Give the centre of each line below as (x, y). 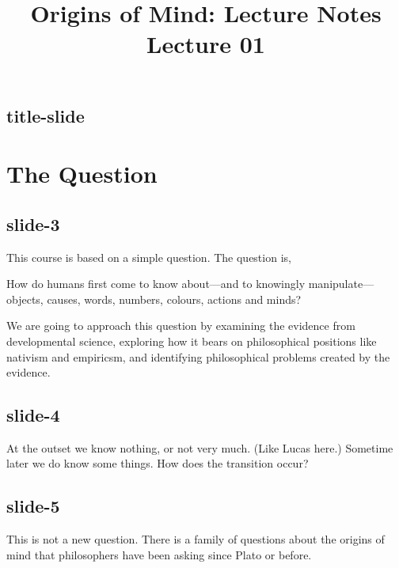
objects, (25, 299)
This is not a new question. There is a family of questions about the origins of (196, 539)
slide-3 (33, 223)
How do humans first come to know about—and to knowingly (156, 284)
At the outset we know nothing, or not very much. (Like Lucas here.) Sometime (200, 447)
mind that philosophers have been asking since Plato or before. (159, 554)
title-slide (46, 115)
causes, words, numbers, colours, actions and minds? (174, 299)
